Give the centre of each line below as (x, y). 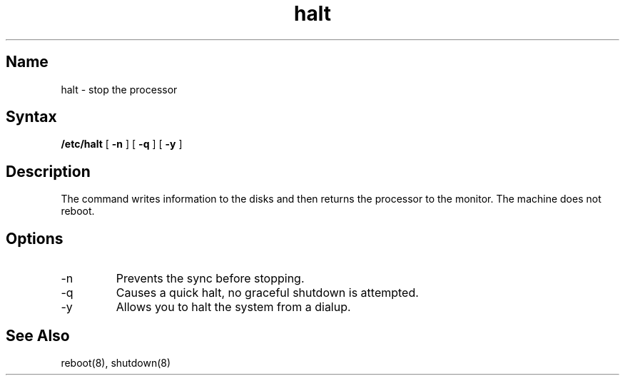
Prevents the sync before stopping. (210, 279)
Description (48, 171)
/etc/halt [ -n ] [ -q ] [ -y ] (122, 144)
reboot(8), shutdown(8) (116, 362)
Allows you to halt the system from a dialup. (233, 307)
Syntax (31, 117)
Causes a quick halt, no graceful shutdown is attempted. (267, 293)
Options (35, 238)
